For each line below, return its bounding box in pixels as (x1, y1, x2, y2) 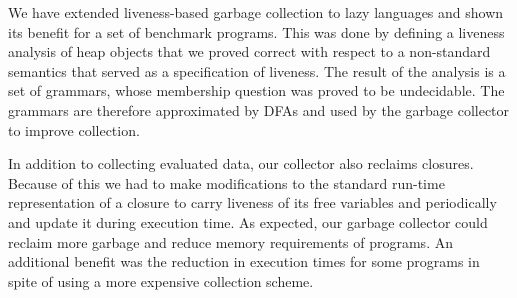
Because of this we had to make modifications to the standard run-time (8, 172, 445, 193)
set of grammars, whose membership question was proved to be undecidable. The (8, 80, 505, 101)
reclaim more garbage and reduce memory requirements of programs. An (8, 231, 453, 252)
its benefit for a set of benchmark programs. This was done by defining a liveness (8, 21, 505, 42)
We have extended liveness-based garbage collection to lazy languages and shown (8, 2, 504, 22)
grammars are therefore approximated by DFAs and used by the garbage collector (8, 99, 510, 120)
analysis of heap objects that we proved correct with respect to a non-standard (8, 41, 491, 62)
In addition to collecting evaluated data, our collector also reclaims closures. (8, 153, 474, 174)
